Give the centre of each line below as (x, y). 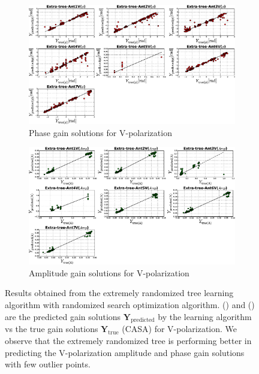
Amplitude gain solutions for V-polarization (109, 272)
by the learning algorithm (205, 316)
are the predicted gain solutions (63, 316)
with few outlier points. (48, 364)
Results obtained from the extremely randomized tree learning (119, 293)
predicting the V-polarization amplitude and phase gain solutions (125, 352)
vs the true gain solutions (52, 329)
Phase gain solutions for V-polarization (100, 132)
